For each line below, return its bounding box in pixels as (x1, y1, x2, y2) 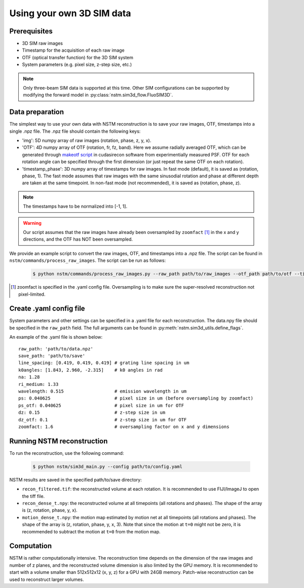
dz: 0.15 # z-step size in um (18, 410, 166, 415)
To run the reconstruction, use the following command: (9, 450, 124, 456)
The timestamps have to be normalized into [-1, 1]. (23, 203, 128, 210)
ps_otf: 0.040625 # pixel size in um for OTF (18, 403, 184, 408)
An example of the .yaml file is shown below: (9, 334, 103, 340)
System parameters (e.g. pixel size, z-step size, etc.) (22, 61, 132, 68)
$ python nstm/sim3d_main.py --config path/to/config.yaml (32, 463, 182, 469)
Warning (23, 220, 42, 226)
